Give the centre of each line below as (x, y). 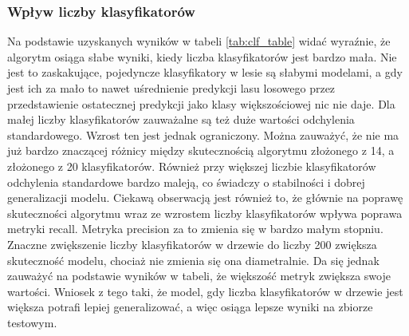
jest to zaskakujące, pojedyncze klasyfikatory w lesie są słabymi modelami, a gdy (205, 72)
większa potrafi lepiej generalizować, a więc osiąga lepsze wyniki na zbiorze (190, 307)
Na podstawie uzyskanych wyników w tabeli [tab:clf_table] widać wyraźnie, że (199, 41)
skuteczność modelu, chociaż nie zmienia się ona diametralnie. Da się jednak (193, 260)
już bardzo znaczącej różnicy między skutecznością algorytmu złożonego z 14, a (201, 150)
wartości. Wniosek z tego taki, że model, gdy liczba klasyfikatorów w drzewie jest (205, 291)
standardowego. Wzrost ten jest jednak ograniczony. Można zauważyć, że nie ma (203, 134)
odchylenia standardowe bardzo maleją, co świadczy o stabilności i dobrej (186, 182)
